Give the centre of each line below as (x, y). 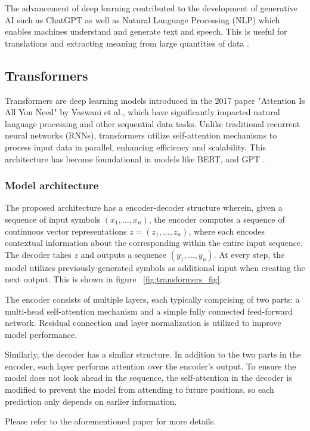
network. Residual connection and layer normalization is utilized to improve (143, 323)
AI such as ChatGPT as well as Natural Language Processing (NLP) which (142, 19)
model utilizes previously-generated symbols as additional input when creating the (155, 267)
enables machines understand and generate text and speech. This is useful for (146, 31)
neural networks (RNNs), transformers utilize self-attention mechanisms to (141, 135)
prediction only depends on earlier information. (91, 401)
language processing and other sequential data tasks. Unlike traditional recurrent (153, 123)
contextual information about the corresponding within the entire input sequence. (154, 243)
